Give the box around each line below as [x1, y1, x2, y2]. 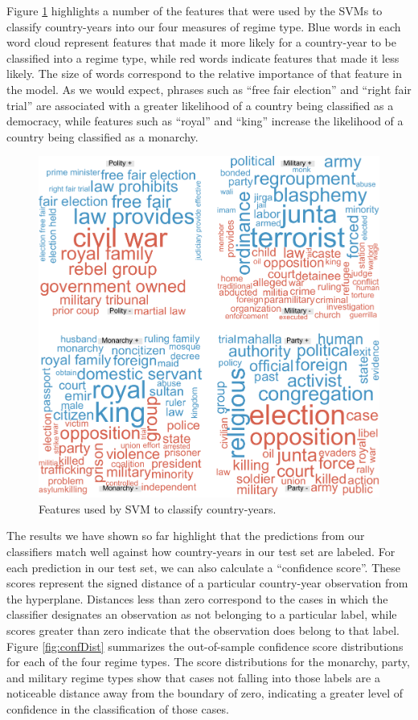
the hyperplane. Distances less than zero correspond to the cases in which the [6, 590, 388, 607]
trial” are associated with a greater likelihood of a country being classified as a [6, 96, 394, 113]
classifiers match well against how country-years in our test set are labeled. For [6, 542, 395, 559]
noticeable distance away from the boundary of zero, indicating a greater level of [6, 685, 403, 702]
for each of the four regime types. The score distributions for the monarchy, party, [6, 653, 410, 670]
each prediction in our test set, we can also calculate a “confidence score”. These [6, 558, 401, 575]
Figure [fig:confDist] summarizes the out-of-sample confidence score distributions [6, 637, 404, 654]
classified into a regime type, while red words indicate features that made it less [6, 49, 400, 66]
